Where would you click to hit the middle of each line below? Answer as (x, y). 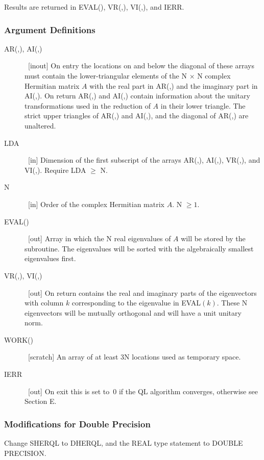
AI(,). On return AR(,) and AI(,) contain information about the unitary (137, 96)
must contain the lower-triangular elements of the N (106, 75)
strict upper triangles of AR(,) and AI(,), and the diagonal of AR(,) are (137, 116)
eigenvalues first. (50, 258)
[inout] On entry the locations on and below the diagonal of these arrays (141, 66)
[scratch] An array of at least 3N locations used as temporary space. (134, 357)
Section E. (41, 401)
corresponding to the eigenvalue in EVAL (136, 303)
